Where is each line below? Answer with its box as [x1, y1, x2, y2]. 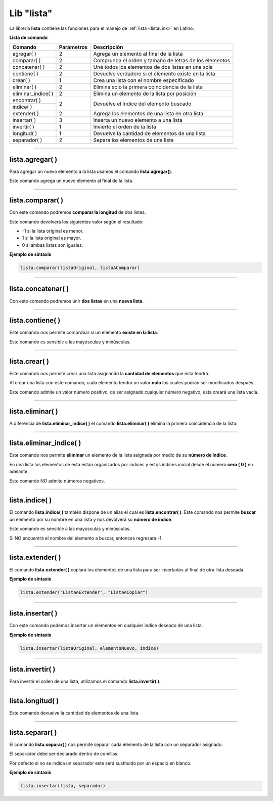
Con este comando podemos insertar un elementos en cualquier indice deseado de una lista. [9, 622, 203, 629]
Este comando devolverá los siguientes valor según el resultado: [9, 218, 144, 225]
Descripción [93, 43, 123, 51]
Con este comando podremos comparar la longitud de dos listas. [9, 209, 146, 215]
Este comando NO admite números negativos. [9, 478, 105, 484]
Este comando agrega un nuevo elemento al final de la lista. [9, 177, 133, 184]
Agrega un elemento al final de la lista [93, 51, 183, 58]
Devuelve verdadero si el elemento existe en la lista [93, 70, 215, 77]
